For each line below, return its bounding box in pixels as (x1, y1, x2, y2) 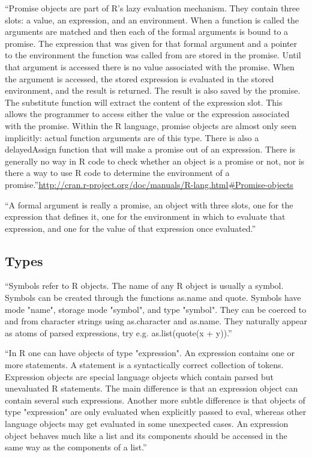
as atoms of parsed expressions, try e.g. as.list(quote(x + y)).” (5, 326, 232, 339)
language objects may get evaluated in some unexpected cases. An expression (5, 417, 289, 430)
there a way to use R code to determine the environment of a (5, 166, 230, 179)
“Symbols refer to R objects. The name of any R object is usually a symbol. (5, 279, 284, 292)
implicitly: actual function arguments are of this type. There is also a (5, 131, 259, 144)
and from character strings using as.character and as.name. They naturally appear (5, 315, 307, 327)
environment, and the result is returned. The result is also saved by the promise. (5, 84, 301, 97)
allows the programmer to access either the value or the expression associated (5, 107, 290, 120)
